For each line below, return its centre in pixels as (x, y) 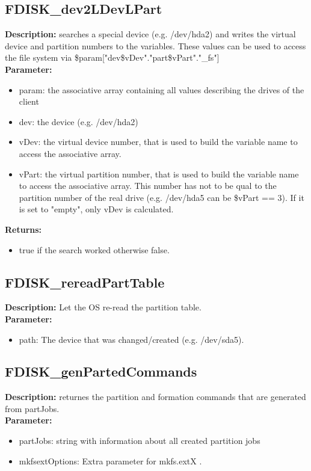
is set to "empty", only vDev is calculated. (96, 209)
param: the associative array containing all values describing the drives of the (162, 89)
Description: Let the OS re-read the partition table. (103, 307)
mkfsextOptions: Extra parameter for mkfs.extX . (110, 460)
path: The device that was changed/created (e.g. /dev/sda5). (131, 339)
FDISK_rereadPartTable (85, 282)
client (29, 101)
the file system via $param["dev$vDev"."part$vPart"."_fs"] (112, 57)
